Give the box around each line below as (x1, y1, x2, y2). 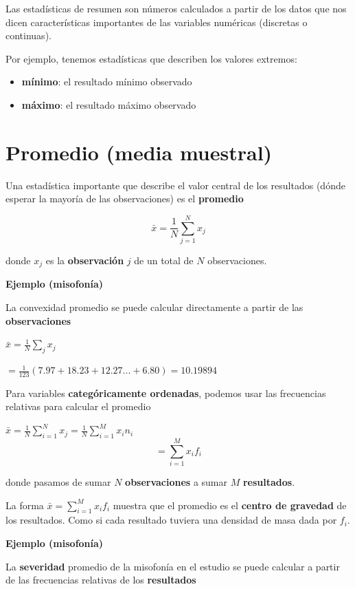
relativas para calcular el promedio (5, 399, 151, 414)
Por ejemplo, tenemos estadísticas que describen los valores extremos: (5, 51, 297, 65)
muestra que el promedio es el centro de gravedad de (113, 497, 347, 512)
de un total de (134, 253, 194, 267)
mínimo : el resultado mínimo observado (21, 74, 192, 89)
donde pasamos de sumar (5, 474, 111, 489)
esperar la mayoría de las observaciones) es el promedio (5, 191, 244, 206)
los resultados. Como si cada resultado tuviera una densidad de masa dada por (5, 513, 337, 527)
